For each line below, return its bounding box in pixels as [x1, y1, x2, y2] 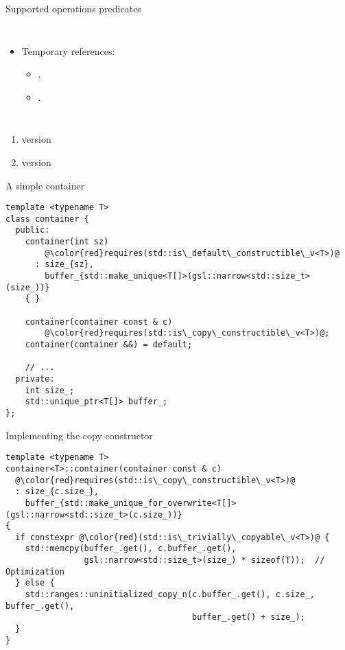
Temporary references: [21, 43, 115, 58]
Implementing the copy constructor [5, 428, 153, 442]
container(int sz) [25, 237, 109, 247]
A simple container [5, 178, 85, 192]
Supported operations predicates [5, 1, 141, 15]
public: [15, 225, 50, 235]
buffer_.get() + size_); [192, 612, 305, 623]
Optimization [5, 566, 64, 577]
